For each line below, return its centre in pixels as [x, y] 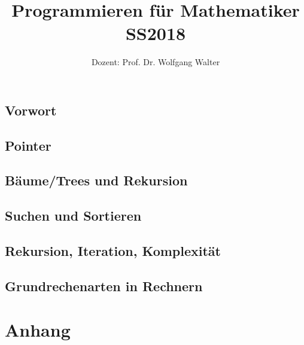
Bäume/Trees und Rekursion [96, 180]
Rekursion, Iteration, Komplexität [113, 251]
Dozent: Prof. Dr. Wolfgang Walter [156, 62]
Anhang [38, 330]
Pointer [28, 145]
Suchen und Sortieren [73, 216]
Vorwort [31, 110]
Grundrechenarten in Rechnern [104, 286]
